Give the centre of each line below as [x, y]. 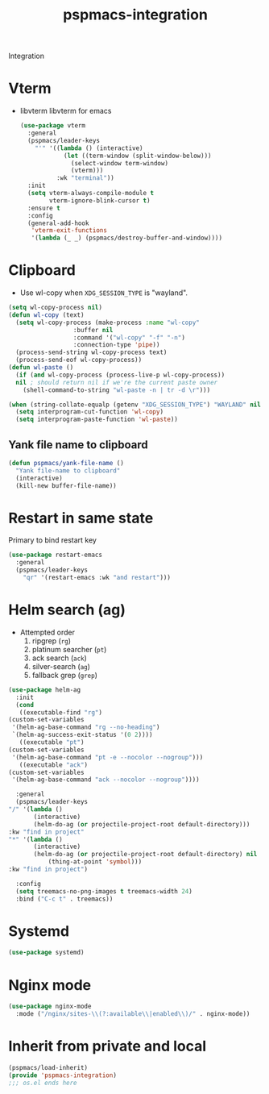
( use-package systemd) [46, 953]
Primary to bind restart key [52, 540]
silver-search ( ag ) [61, 666]
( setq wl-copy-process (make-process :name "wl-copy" [108, 322]
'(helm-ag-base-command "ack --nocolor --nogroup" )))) [106, 780]
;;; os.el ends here [43, 1083]
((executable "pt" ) [52, 743]
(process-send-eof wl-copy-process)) [79, 360]
